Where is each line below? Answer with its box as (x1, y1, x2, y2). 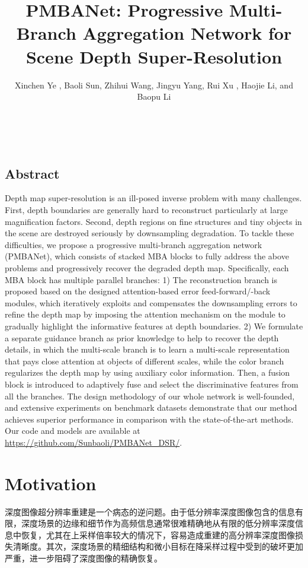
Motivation (5, 471, 97, 495)
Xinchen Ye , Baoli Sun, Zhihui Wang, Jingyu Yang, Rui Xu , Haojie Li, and (15, 78, 293, 91)
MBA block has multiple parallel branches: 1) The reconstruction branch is (5, 273, 277, 285)
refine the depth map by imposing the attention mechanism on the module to (5, 308, 285, 321)
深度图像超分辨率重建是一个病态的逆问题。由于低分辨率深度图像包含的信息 (5, 505, 295, 518)
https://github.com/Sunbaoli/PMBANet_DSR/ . (5, 436, 182, 448)
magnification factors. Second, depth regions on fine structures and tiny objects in (5, 215, 302, 227)
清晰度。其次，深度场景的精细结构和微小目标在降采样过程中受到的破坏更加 (12, 540, 303, 553)
